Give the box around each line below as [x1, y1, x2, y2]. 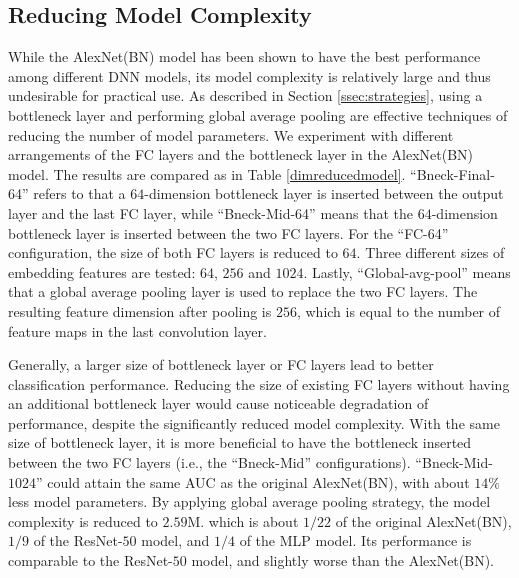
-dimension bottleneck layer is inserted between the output [144, 183, 504, 204]
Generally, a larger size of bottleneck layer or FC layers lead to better [8, 354, 434, 375]
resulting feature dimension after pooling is [8, 300, 272, 321]
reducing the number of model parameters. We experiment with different [8, 124, 454, 145]
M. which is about [187, 510, 299, 531]
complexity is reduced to [8, 510, 158, 531]
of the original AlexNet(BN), [335, 510, 512, 531]
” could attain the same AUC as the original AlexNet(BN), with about [36, 471, 470, 492]
